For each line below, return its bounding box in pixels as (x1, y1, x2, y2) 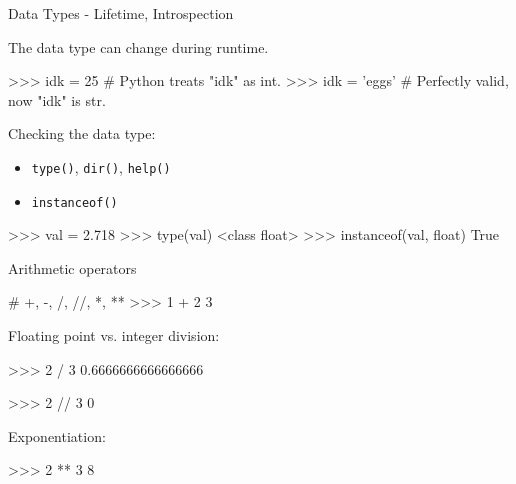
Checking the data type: (8, 123, 156, 144)
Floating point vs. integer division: (8, 325, 220, 346)
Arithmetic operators (8, 257, 137, 278)
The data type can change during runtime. (8, 36, 269, 57)
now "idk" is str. (8, 89, 106, 110)
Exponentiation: (8, 425, 106, 446)
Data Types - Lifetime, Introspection (8, 3, 234, 23)
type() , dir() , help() (31, 156, 171, 177)
